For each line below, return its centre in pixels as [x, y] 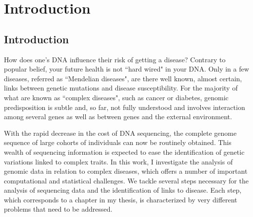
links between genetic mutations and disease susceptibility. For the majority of [121, 88]
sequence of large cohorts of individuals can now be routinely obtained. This [118, 142]
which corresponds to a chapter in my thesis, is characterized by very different [121, 199]
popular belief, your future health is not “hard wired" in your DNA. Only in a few [126, 69]
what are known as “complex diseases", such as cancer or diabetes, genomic [116, 97]
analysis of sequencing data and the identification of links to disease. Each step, [123, 190]
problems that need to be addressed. [58, 209]
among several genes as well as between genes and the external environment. [118, 117]
